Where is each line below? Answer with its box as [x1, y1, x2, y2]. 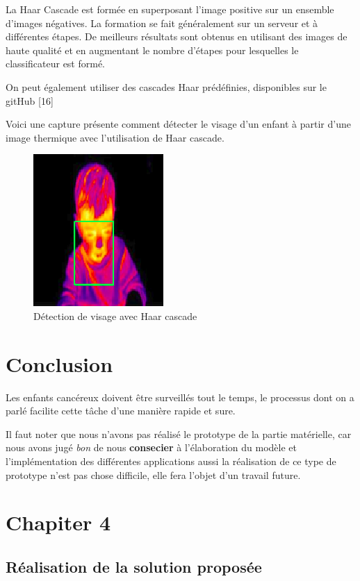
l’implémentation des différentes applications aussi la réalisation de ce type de [6, 454, 336, 469]
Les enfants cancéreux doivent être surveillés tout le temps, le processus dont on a [6, 389, 354, 404]
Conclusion [6, 349, 113, 378]
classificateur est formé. [6, 56, 106, 71]
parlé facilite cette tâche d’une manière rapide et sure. [6, 403, 236, 418]
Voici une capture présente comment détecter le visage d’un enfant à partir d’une [6, 117, 351, 131]
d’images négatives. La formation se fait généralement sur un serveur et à [6, 15, 318, 30]
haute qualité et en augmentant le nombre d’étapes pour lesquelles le [6, 42, 299, 57]
